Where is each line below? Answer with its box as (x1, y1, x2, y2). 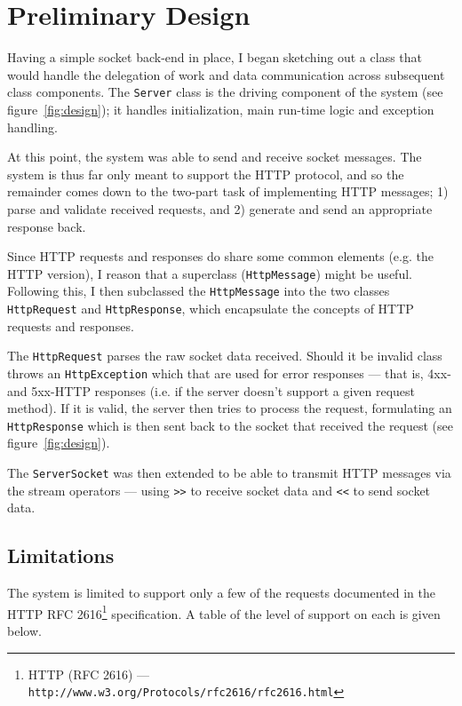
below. (7, 621, 42, 639)
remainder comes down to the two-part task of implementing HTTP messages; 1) (7, 182, 449, 201)
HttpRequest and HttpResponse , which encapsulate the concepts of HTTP (7, 299, 414, 318)
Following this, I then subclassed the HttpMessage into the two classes (7, 282, 390, 300)
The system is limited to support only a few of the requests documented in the (7, 583, 435, 602)
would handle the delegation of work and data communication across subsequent (7, 65, 445, 83)
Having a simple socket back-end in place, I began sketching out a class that (7, 48, 422, 67)
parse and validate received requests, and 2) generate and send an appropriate (7, 199, 433, 218)
